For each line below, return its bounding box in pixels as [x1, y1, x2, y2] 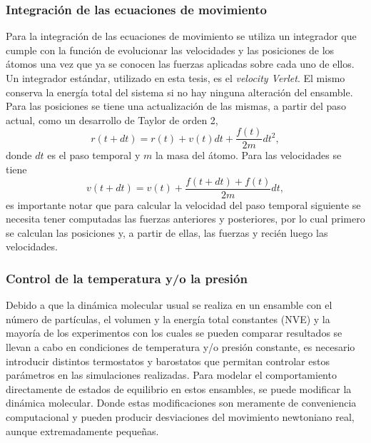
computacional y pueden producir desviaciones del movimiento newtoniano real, [6, 409, 355, 424]
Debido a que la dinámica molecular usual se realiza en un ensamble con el [6, 297, 332, 312]
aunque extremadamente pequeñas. [6, 423, 159, 438]
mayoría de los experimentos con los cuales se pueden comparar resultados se [6, 325, 342, 340]
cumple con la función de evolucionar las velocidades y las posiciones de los [6, 42, 335, 57]
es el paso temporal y [47, 148, 141, 163]
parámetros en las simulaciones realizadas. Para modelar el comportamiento [6, 367, 337, 382]
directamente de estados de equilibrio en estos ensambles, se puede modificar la [6, 381, 352, 396]
